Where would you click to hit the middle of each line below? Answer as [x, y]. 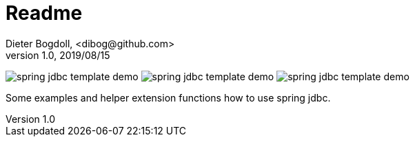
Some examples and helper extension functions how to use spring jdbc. [168, 97]
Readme [44, 13]
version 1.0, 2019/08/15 [58, 55]
